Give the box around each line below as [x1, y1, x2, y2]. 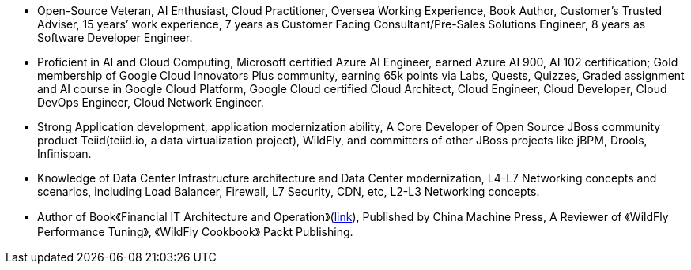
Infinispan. [37, 147, 92, 160]
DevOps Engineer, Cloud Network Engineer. [37, 96, 264, 109]
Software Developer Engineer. [37, 31, 193, 44]
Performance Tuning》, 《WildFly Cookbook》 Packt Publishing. [37, 225, 353, 238]
